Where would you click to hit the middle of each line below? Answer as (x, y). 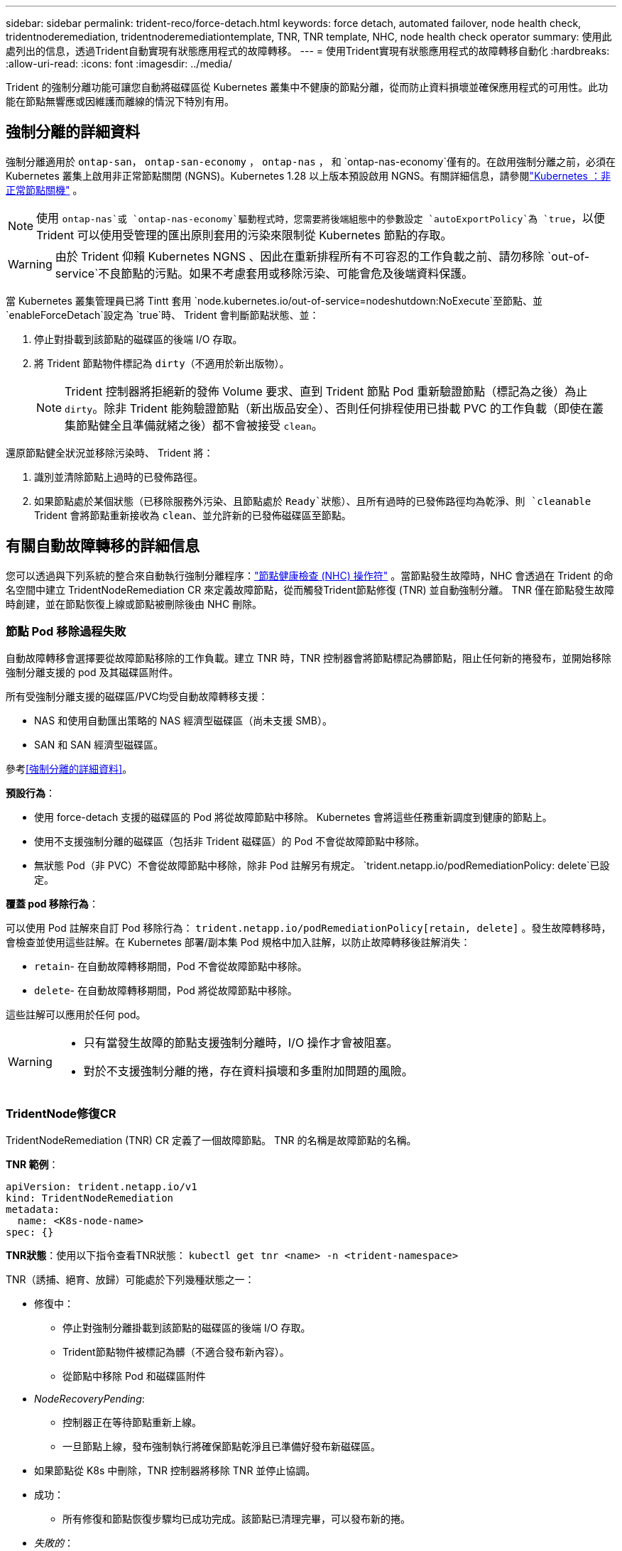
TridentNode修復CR (61, 1113)
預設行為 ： (31, 793)
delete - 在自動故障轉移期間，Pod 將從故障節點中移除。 (166, 991)
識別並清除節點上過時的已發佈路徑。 (119, 477)
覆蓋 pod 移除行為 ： (52, 904)
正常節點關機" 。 (44, 190)
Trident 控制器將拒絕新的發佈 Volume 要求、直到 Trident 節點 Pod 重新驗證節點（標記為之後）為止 (326, 391)
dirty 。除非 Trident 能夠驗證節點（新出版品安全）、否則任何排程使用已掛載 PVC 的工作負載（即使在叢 (334, 408)
